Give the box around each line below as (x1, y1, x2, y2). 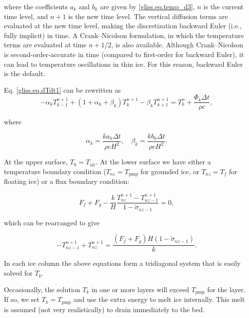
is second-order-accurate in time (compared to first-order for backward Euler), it (4, 49, 244, 59)
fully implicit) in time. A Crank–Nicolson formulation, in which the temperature (4, 30, 244, 40)
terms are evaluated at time (4, 40, 87, 50)
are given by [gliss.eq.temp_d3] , (100, 1, 195, 11)
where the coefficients (4, 1, 68, 11)
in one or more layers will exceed (91, 284, 189, 294)
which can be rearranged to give (4, 217, 100, 227)
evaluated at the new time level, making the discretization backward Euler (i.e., (4, 20, 242, 31)
